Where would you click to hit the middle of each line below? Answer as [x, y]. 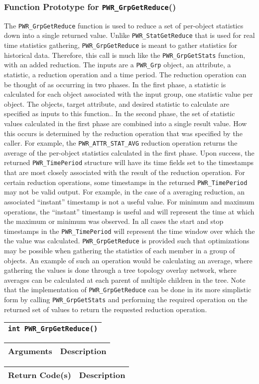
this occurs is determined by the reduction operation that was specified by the [123, 133]
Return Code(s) [40, 375]
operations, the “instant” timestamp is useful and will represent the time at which [129, 211]
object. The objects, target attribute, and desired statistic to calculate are [117, 103]
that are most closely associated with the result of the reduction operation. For [125, 172]
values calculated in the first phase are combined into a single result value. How [126, 123]
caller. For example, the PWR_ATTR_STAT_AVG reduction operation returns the [121, 143]
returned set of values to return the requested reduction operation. [106, 309]
